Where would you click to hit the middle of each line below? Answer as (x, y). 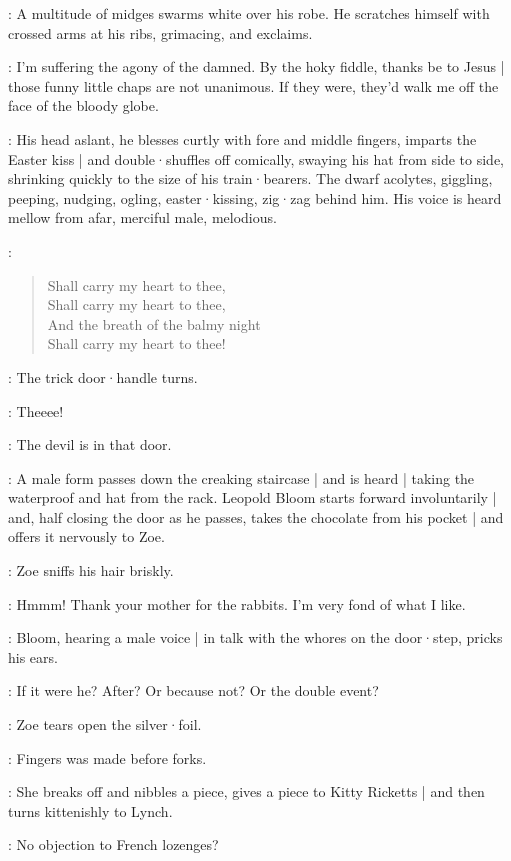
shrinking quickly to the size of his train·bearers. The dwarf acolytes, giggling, (250, 178)
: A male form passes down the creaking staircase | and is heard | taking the (241, 477)
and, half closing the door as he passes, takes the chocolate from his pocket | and (256, 516)
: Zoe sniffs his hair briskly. (91, 570)
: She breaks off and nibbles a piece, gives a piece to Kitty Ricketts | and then (246, 791)
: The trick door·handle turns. (103, 376)
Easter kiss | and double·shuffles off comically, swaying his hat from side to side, (256, 158)
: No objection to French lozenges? (113, 844)
